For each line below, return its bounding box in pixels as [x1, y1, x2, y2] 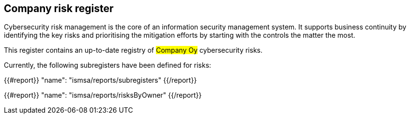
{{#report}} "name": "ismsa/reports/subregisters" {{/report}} [4, 76, 197, 85]
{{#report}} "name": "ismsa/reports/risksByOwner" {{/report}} [4, 91, 202, 100]
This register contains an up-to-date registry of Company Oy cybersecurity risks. [4, 46, 263, 55]
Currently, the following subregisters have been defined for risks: [4, 61, 212, 70]
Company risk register [4, 2, 114, 15]
